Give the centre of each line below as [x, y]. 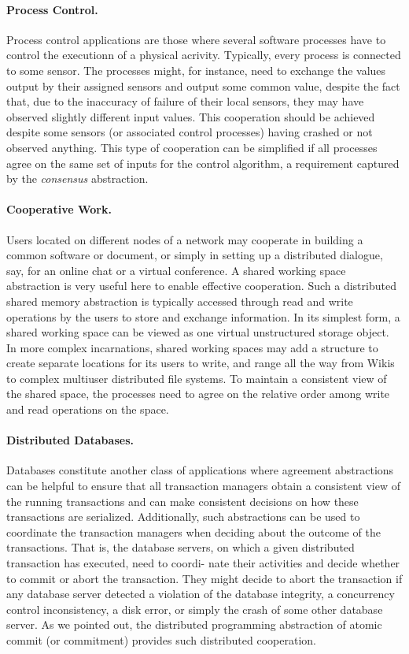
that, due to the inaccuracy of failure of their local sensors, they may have [185, 101]
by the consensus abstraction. [77, 178]
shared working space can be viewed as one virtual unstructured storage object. [198, 332]
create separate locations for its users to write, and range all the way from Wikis [201, 363]
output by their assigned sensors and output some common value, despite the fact [203, 85]
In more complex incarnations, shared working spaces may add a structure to [192, 347]
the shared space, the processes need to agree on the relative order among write [198, 394]
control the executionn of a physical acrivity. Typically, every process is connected [204, 55]
